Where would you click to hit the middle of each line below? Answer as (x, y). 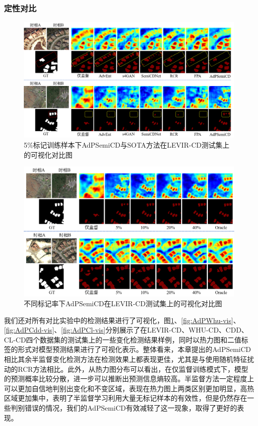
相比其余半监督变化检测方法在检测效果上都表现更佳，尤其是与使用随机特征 (126, 359)
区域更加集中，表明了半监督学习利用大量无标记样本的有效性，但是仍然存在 (126, 398)
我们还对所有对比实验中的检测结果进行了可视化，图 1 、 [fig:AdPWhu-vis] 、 (122, 320)
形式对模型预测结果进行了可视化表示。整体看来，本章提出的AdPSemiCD (134, 349)
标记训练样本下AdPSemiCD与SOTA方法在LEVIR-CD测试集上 (131, 144)
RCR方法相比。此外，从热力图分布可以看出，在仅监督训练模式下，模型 (133, 369)
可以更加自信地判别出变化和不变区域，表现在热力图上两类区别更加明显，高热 (129, 388)
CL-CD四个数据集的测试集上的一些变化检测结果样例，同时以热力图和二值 (123, 339)
